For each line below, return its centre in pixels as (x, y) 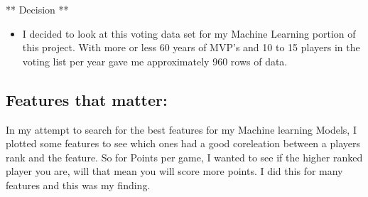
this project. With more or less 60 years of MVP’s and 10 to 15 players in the (191, 47)
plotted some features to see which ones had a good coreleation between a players (183, 143)
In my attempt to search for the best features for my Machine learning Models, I (181, 129)
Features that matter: (87, 99)
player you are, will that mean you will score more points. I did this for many (174, 171)
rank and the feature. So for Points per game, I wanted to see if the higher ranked (184, 157)
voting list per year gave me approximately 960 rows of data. (155, 61)
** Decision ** (37, 9)
